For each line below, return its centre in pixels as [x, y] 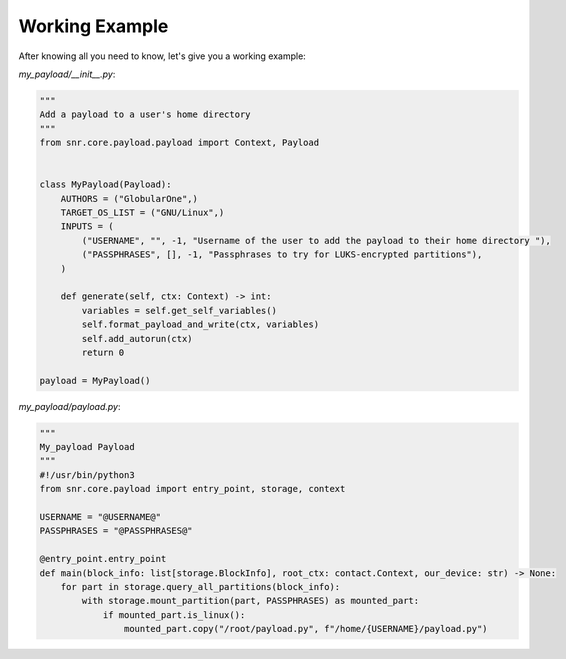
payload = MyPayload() [95, 380]
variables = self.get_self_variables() [179, 310]
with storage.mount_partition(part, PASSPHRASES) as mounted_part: [250, 601]
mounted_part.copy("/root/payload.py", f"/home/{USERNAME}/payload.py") [306, 629]
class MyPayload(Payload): [105, 184]
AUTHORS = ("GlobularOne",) [129, 198]
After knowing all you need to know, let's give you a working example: [162, 56]
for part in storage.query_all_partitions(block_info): [200, 586]
